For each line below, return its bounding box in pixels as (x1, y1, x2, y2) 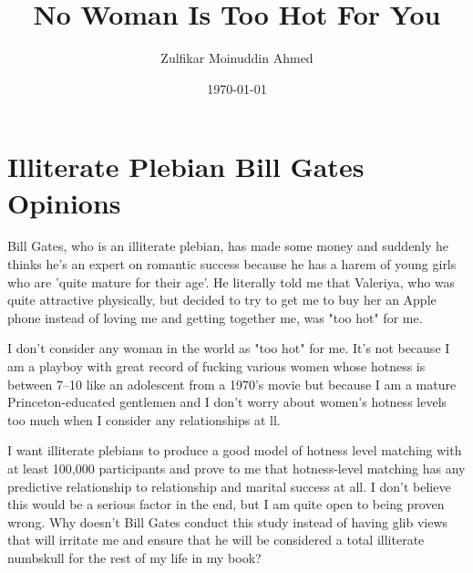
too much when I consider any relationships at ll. (7, 410, 281, 429)
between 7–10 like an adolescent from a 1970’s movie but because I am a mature (7, 374, 457, 393)
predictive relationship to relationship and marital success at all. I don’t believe (7, 476, 451, 495)
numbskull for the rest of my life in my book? (7, 547, 262, 567)
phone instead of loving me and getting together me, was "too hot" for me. (7, 307, 423, 327)
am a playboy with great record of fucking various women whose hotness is (7, 357, 426, 375)
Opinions (7, 183, 121, 221)
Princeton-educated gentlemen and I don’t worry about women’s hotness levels (7, 392, 447, 412)
